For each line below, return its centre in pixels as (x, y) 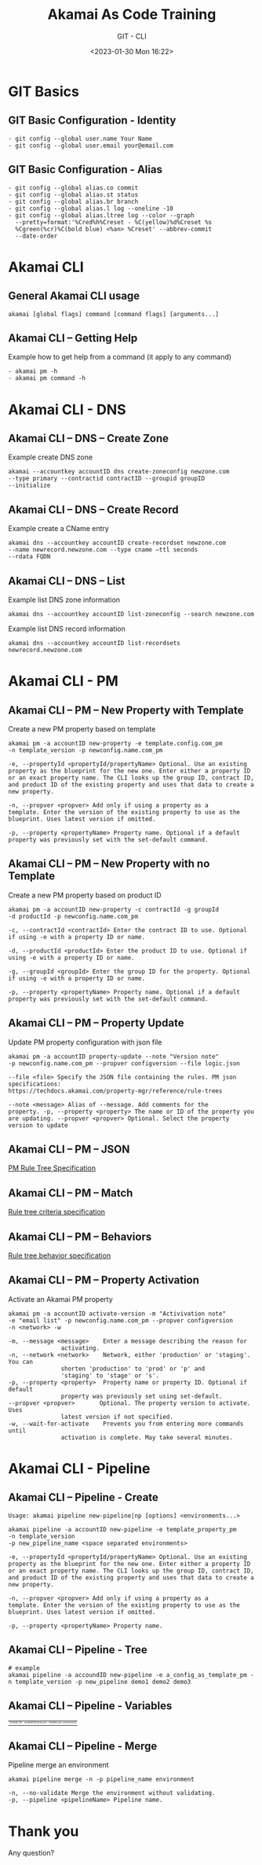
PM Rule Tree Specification (52, 1168)
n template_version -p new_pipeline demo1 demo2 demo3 (100, 1682)
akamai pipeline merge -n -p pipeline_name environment (101, 1779)
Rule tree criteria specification (57, 1212)
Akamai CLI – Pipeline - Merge (83, 1747)
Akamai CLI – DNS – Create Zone (89, 438)
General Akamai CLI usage (74, 296)
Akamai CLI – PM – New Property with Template (126, 710)
